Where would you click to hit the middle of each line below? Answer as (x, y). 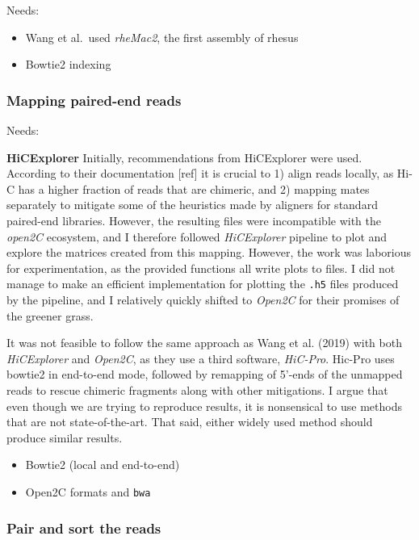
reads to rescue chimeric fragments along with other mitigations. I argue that (197, 389)
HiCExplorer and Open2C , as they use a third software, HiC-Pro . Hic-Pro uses (201, 358)
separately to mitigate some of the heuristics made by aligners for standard (192, 205)
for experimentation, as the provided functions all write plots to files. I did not (201, 268)
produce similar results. (65, 437)
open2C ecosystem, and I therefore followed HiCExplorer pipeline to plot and (197, 236)
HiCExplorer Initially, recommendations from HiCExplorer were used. (184, 157)
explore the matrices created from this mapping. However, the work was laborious (209, 252)
